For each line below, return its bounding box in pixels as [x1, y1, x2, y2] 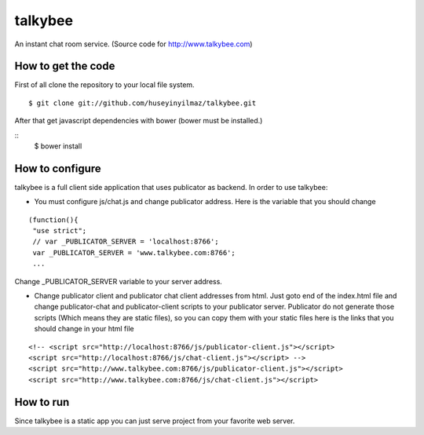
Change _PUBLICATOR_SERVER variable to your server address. [14, 276, 223, 286]
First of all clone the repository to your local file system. [14, 80, 196, 90]
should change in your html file [34, 324, 134, 334]
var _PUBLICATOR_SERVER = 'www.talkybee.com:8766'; [32, 248, 236, 257]
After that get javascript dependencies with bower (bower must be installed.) [14, 116, 263, 126]
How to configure [14, 162, 101, 175]
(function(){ [28, 215, 79, 224]
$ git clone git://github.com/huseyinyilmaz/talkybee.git [28, 98, 257, 108]
